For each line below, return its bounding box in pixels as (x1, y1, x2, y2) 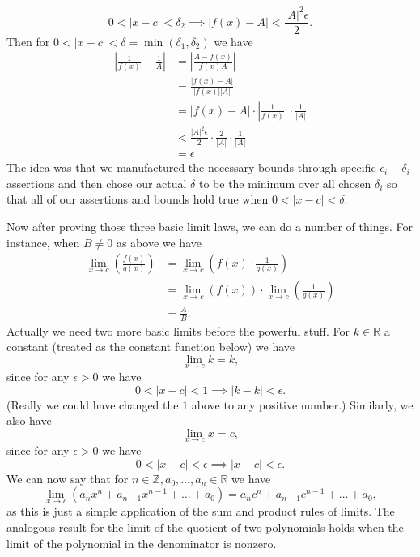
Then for (6, 32, 50, 49)
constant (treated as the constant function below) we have (6, 338, 295, 355)
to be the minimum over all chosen (198, 174, 371, 191)
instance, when (6, 234, 80, 251)
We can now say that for (6, 469, 129, 486)
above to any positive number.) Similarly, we (191, 396, 414, 413)
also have (6, 412, 52, 429)
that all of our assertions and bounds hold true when (6, 191, 269, 208)
